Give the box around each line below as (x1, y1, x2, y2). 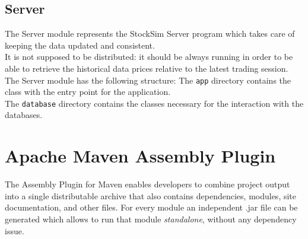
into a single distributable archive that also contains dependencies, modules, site (5, 189, 297, 202)
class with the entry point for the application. (5, 85, 171, 98)
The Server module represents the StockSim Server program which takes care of (5, 27, 295, 40)
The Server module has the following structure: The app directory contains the (5, 74, 291, 86)
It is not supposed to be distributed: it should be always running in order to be (5, 50, 293, 63)
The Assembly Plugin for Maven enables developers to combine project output (5, 178, 290, 190)
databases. (5, 109, 43, 121)
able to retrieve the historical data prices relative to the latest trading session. (5, 62, 288, 74)
